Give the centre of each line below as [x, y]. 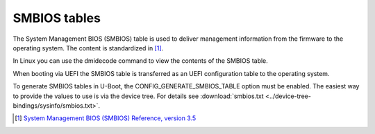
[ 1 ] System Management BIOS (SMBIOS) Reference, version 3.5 [106, 118]
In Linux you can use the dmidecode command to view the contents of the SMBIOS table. [141, 61]
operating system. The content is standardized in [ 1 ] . [88, 48]
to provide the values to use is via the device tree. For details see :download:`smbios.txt [138, 96]
